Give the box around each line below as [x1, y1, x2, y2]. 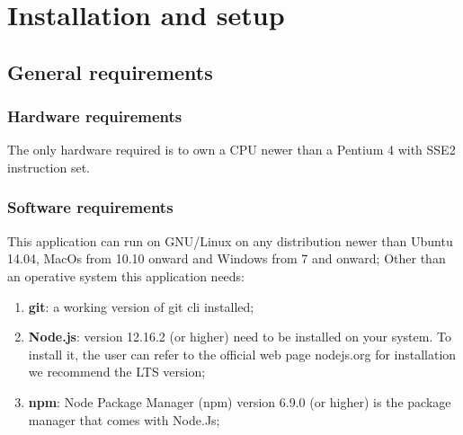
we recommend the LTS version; [28, 362, 206, 381]
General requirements [7, 58, 213, 85]
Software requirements [7, 196, 174, 218]
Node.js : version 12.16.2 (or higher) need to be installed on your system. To [28, 327, 451, 346]
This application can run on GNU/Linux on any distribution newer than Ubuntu [7, 231, 453, 250]
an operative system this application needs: [7, 266, 245, 285]
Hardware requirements [7, 105, 183, 128]
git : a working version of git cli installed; [28, 297, 254, 315]
